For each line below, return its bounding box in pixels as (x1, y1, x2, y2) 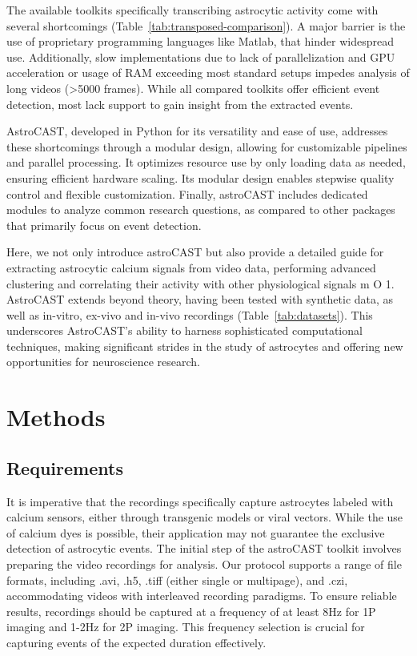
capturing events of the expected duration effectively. (6, 634, 267, 650)
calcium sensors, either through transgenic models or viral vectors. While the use (6, 509, 403, 525)
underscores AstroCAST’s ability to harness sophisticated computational (6, 322, 363, 339)
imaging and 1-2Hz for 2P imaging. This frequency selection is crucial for (6, 618, 365, 635)
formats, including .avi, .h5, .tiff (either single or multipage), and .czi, (6, 571, 348, 588)
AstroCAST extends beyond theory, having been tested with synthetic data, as (6, 291, 394, 308)
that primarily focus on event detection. (6, 216, 202, 233)
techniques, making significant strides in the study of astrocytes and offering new (6, 337, 403, 354)
